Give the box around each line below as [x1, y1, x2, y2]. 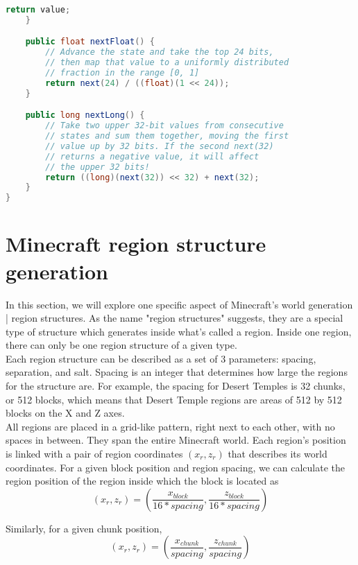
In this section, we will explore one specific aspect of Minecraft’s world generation [6, 297, 353, 311]
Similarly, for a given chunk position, [6, 521, 162, 535]
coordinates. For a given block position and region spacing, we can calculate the [6, 460, 345, 474]
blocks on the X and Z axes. [6, 406, 125, 420]
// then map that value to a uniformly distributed [45, 58, 289, 68]
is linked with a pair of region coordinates [6, 446, 183, 461]
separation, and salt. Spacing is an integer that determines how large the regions [6, 365, 348, 379]
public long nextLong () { [25, 110, 145, 121]
